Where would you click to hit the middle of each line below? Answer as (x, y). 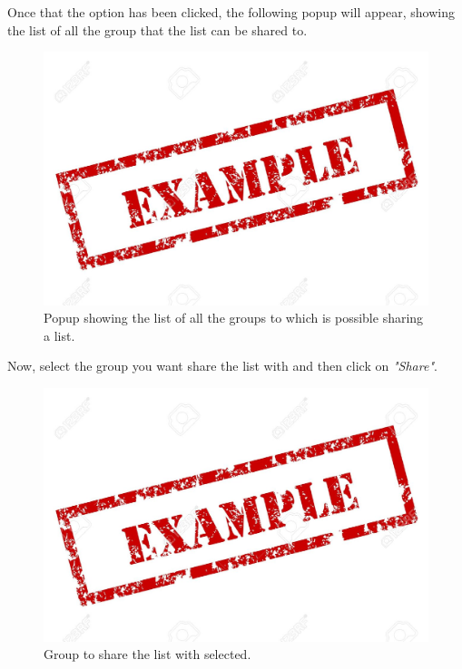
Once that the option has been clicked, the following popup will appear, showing (231, 12)
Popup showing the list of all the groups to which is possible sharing (234, 318)
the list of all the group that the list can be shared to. (157, 29)
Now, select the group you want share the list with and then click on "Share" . (222, 366)
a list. (59, 335)
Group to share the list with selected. (147, 654)
